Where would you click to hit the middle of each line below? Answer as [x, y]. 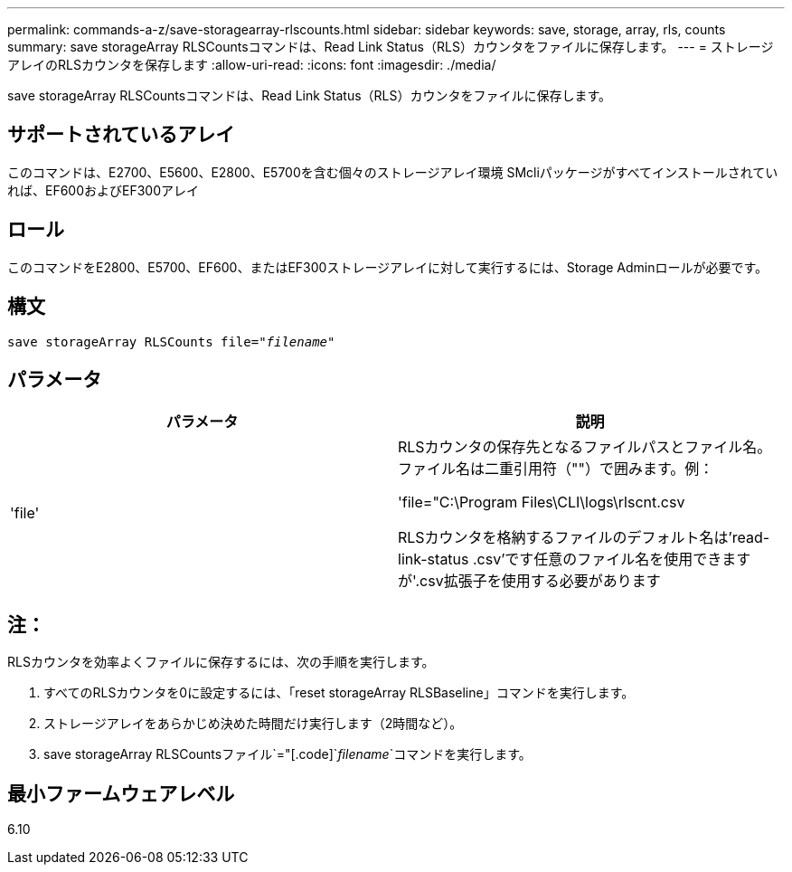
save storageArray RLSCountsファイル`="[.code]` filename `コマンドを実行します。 [288, 754]
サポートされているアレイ [121, 135]
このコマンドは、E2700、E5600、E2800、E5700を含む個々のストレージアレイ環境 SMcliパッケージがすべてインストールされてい [393, 172]
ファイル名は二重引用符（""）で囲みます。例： [556, 469]
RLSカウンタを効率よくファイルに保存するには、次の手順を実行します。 [221, 662]
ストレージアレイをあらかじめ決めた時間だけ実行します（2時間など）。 [253, 724]
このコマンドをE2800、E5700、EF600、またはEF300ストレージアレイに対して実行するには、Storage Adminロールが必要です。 [388, 267]
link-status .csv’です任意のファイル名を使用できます [575, 559]
